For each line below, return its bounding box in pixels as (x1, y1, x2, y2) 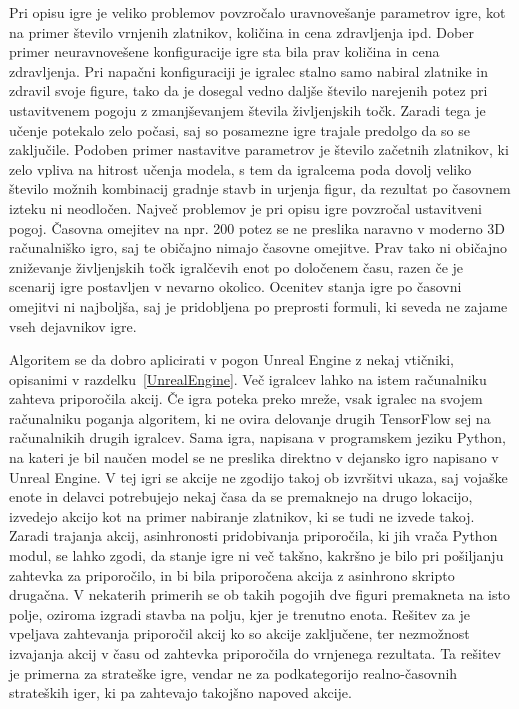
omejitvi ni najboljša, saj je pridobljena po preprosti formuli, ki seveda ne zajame (9, 295, 508, 316)
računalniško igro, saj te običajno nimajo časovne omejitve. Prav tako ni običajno (9, 237, 507, 258)
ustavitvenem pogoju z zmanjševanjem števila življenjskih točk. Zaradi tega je (9, 99, 486, 120)
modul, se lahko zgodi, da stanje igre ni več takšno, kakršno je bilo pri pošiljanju (9, 545, 504, 566)
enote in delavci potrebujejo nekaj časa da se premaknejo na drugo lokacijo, (9, 486, 473, 507)
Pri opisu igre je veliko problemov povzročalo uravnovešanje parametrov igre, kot (9, 2, 506, 22)
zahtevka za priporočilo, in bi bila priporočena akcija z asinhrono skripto (9, 564, 455, 585)
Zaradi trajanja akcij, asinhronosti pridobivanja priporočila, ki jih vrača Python (9, 525, 498, 546)
